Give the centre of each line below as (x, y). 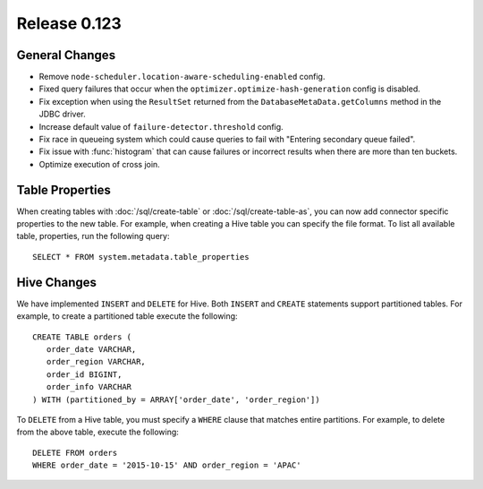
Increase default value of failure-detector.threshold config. (161, 126)
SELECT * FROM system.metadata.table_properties (141, 257)
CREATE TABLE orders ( (82, 337)
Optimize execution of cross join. (99, 164)
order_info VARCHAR (89, 387)
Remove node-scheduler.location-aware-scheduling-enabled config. (182, 77)
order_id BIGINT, (84, 374)
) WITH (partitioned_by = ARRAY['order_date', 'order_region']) (177, 399)
